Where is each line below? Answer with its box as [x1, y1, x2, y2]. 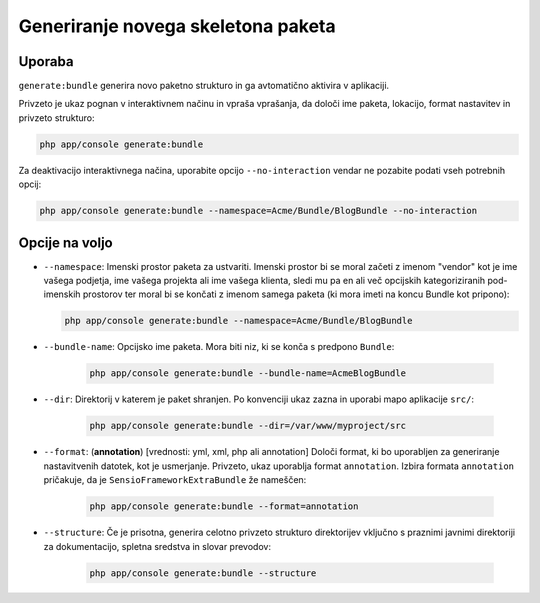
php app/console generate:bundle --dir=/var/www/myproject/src [89, 420, 407, 432]
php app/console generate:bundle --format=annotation [89, 501, 359, 512]
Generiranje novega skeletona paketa [18, 15, 336, 37]
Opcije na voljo [18, 234, 114, 251]
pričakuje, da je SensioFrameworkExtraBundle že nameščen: [43, 474, 307, 486]
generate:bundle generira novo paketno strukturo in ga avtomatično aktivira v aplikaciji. [18, 80, 390, 92]
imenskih [43, 288, 81, 300]
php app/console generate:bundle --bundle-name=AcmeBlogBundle [89, 368, 407, 379]
